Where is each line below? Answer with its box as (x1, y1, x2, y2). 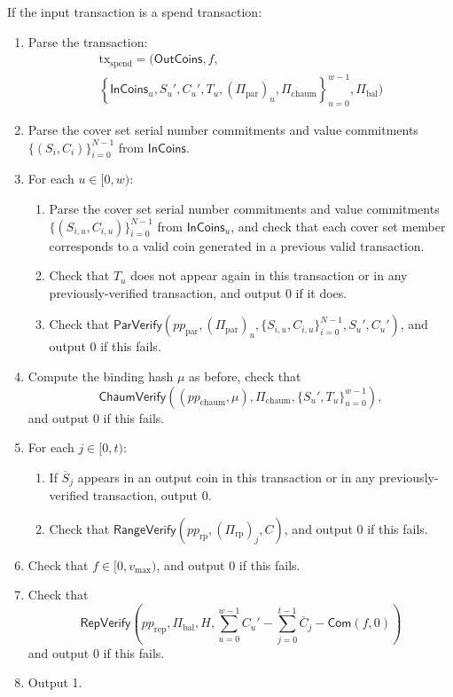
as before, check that (189, 366, 301, 385)
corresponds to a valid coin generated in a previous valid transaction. (49, 236, 425, 255)
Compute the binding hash (27, 366, 174, 385)
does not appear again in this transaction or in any (130, 266, 408, 285)
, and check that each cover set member (230, 216, 446, 235)
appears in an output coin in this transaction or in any (77, 467, 375, 486)
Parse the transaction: (27, 32, 148, 51)
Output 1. (27, 673, 82, 692)
